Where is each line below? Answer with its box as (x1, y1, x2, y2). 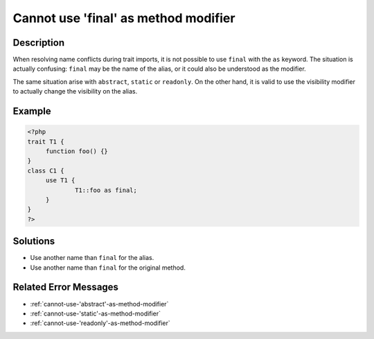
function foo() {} (45, 148, 109, 155)
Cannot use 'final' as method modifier (12, 10, 235, 26)
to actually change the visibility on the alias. (12, 87, 138, 96)
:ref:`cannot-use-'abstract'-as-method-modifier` (30, 299, 169, 308)
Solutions (12, 236, 55, 247)
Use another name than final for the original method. (30, 263, 186, 272)
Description (12, 37, 65, 49)
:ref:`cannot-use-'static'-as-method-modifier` (30, 309, 161, 318)
